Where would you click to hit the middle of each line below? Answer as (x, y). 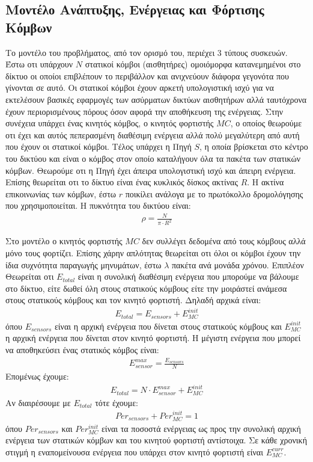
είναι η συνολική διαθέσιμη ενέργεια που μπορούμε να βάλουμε (188, 276)
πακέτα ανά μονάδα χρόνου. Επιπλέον (238, 264)
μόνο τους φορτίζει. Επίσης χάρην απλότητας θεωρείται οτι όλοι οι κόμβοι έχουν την (153, 252)
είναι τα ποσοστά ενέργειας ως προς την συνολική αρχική (201, 428)
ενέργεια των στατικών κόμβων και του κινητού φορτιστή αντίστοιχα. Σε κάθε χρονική (156, 440)
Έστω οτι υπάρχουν (39, 64)
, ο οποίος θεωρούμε (266, 123)
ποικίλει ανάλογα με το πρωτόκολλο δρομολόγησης (214, 193)
